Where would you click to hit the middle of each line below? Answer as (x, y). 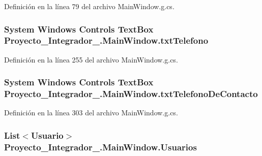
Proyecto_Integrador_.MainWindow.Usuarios (100, 147)
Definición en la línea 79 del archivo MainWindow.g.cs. (89, 6)
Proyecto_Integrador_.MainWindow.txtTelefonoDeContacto (131, 94)
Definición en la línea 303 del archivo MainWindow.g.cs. (91, 113)
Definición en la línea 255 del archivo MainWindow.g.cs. (91, 59)
